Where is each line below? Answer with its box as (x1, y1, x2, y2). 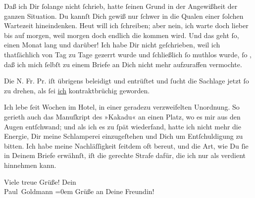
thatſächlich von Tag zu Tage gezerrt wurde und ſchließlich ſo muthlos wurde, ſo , (4, 49, 252, 59)
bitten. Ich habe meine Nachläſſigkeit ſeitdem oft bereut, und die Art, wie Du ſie (4, 140, 249, 151)
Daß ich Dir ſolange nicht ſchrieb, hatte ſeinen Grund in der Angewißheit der (4, 1, 238, 11)
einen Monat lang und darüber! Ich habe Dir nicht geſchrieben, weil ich (4, 40, 220, 50)
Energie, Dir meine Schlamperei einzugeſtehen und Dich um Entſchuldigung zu (4, 131, 243, 141)
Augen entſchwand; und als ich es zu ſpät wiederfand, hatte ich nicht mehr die (4, 121, 241, 131)
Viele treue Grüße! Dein (4, 176, 76, 187)
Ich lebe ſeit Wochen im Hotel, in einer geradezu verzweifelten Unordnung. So (4, 102, 240, 112)
